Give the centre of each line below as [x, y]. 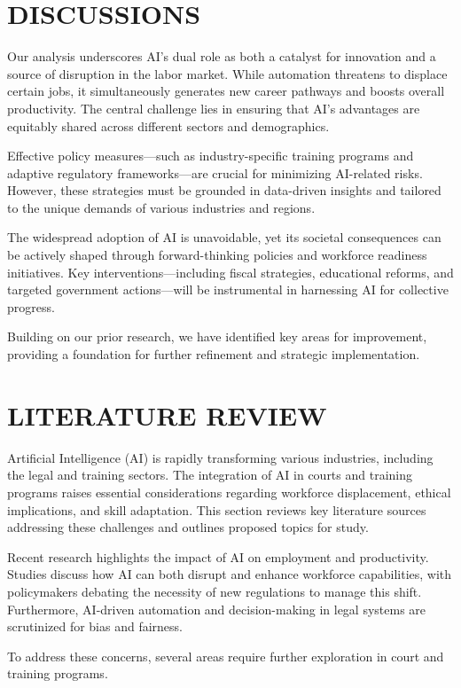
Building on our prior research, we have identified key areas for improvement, [217, 336]
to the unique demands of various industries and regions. [161, 207]
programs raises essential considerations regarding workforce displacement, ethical [229, 492]
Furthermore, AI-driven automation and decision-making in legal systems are [217, 609]
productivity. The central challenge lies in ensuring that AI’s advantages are [214, 108]
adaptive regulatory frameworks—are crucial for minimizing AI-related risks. [215, 172]
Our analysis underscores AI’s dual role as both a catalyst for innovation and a [222, 56]
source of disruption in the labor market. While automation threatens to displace [227, 73]
